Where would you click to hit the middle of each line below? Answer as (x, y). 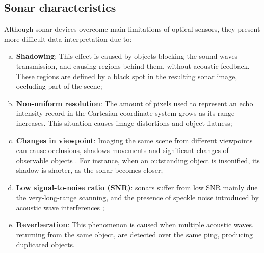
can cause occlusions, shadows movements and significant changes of (122, 150)
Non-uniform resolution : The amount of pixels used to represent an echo (135, 103)
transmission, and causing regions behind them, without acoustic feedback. (133, 66)
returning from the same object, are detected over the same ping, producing (135, 234)
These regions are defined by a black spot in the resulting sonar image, (127, 76)
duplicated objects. (46, 244)
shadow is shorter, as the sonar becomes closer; (89, 170)
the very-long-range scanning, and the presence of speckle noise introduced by (137, 197)
